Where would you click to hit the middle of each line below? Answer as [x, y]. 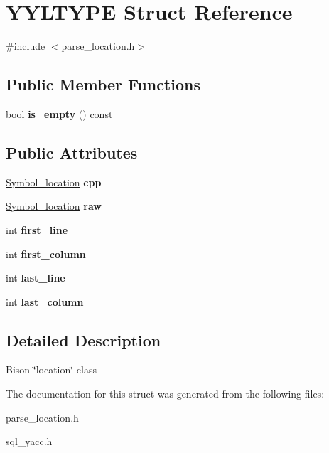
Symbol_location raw [54, 206]
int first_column [46, 254]
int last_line [36, 278]
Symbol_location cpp [54, 182]
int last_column [45, 301]
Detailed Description [83, 340]
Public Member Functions [103, 84]
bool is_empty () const [59, 113]
